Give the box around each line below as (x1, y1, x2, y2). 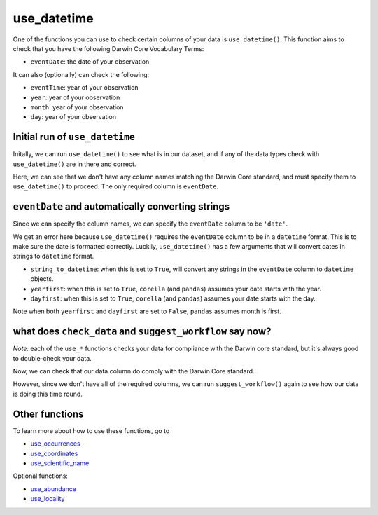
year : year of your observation (30, 93, 120, 102)
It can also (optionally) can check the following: (13, 70, 150, 78)
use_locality (30, 495, 65, 503)
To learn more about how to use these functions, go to (13, 426, 170, 434)
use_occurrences (30, 439, 80, 448)
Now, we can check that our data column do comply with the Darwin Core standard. (13, 367, 255, 376)
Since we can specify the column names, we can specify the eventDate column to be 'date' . (13, 219, 288, 228)
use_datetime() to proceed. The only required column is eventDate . (13, 182, 219, 191)
